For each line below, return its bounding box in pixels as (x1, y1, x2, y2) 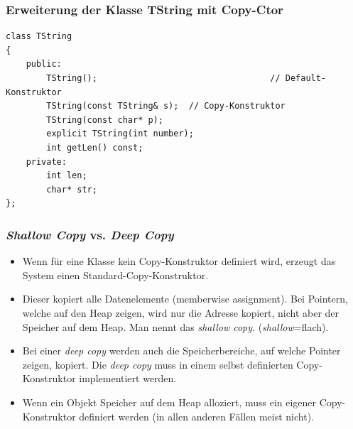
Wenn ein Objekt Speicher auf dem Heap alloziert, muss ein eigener (22, 394, 317, 409)
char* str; (46, 184, 97, 195)
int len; (46, 170, 87, 181)
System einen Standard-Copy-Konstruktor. (22, 267, 209, 282)
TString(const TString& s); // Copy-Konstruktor (46, 101, 286, 112)
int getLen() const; (46, 142, 143, 153)
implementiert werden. (79, 371, 177, 386)
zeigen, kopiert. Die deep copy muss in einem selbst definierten (22, 357, 293, 371)
